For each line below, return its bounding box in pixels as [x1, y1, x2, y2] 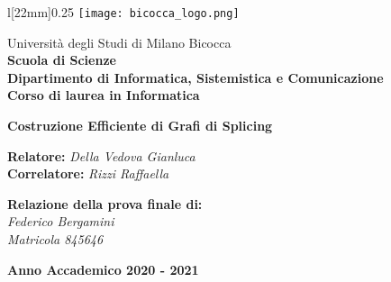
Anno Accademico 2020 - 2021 [7, 259, 199, 278]
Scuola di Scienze [7, 50, 116, 69]
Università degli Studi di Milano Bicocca [7, 32, 232, 51]
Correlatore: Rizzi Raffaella [7, 164, 169, 183]
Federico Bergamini [7, 212, 114, 231]
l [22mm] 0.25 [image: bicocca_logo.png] [7, 3, 240, 21]
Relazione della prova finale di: [7, 194, 203, 213]
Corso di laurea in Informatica [7, 86, 200, 105]
